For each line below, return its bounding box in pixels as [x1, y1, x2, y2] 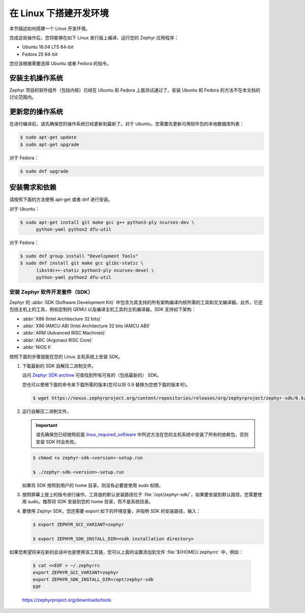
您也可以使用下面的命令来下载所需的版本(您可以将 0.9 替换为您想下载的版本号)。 [22, 381, 191, 387]
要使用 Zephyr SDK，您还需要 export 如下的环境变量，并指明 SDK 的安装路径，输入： [22, 508, 201, 514]
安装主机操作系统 [9, 74, 63, 82]
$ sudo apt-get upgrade [20, 141, 80, 147]
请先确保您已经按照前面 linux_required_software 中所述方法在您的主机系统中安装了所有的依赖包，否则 [36, 432, 249, 438]
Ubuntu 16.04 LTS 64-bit [22, 44, 74, 50]
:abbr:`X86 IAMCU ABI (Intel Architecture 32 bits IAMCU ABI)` [22, 323, 151, 329]
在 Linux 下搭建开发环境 [9, 8, 109, 19]
